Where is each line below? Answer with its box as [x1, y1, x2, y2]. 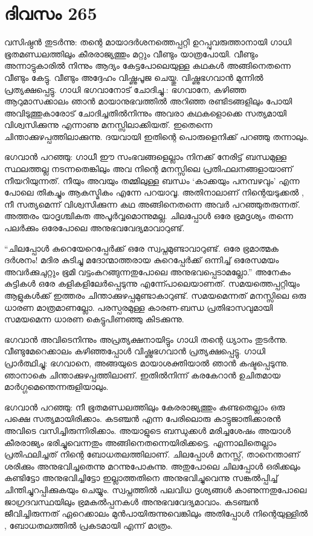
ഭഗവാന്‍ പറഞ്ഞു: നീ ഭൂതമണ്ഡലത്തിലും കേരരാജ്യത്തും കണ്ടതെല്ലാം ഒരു [4, 400, 285, 413]
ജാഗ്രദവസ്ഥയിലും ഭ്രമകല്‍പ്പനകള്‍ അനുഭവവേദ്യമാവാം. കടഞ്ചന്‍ [4, 495, 259, 508]
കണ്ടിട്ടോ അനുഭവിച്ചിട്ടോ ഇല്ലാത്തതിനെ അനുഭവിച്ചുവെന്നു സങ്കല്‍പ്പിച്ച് [4, 471, 278, 484]
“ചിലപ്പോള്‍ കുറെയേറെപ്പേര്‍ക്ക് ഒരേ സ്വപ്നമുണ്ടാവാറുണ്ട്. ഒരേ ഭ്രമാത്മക [4, 241, 279, 254]
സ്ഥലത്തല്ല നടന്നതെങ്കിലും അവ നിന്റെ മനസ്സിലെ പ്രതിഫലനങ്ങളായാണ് [4, 162, 293, 175]
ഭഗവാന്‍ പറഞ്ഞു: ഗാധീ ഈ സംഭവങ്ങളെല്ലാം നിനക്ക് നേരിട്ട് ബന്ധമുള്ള [4, 150, 287, 163]
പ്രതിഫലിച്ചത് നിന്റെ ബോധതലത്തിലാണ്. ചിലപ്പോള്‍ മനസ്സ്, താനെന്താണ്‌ [4, 448, 300, 461]
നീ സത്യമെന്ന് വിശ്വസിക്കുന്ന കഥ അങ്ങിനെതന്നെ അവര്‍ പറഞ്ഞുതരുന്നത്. [4, 197, 300, 210]
